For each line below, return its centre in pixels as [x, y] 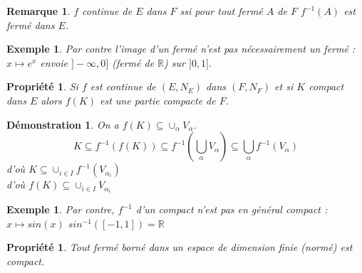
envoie [54, 62]
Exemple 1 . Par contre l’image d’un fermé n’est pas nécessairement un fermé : [181, 49]
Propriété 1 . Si [42, 86]
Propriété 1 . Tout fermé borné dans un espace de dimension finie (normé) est [180, 247]
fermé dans [31, 25]
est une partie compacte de [158, 100]
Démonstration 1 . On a [63, 124]
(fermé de [133, 62]
